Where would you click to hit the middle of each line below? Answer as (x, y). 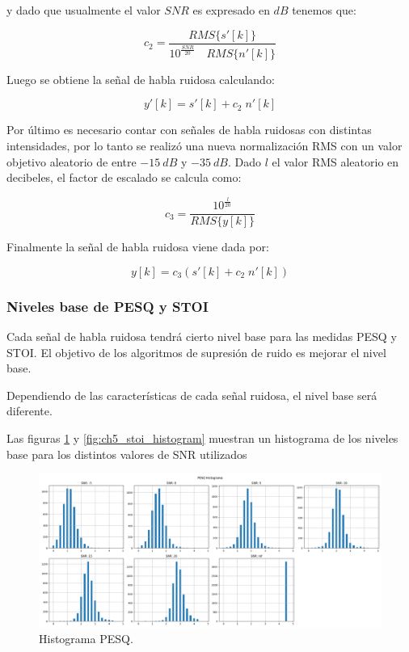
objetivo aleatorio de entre (72, 161)
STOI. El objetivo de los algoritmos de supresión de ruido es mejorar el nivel (196, 352)
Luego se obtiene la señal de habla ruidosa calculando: (141, 79)
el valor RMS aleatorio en (335, 161)
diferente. (30, 411)
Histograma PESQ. (86, 639)
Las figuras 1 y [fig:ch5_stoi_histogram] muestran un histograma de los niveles (202, 438)
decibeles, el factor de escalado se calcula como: (124, 177)
